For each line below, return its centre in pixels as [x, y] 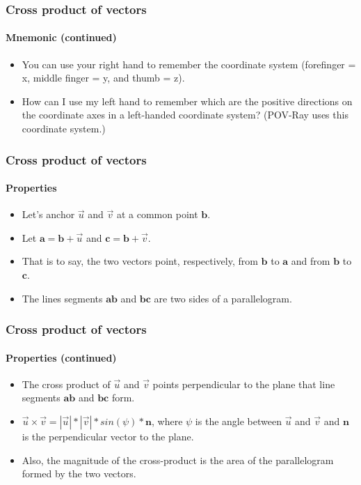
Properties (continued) [61, 357]
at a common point [157, 214]
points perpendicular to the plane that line [244, 384]
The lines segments [62, 298]
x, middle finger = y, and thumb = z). [103, 78]
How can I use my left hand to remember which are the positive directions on [187, 101]
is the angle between [238, 421]
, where [167, 421]
